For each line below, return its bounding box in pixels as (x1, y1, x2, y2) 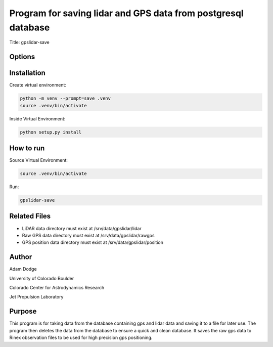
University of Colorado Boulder (9, 275, 74, 281)
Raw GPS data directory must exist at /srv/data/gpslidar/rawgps (22, 232, 155, 238)
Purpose (9, 307, 37, 316)
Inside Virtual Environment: (9, 115, 66, 121)
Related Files (9, 212, 51, 221)
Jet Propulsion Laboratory (9, 294, 64, 300)
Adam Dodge (9, 266, 37, 272)
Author (9, 253, 32, 262)
